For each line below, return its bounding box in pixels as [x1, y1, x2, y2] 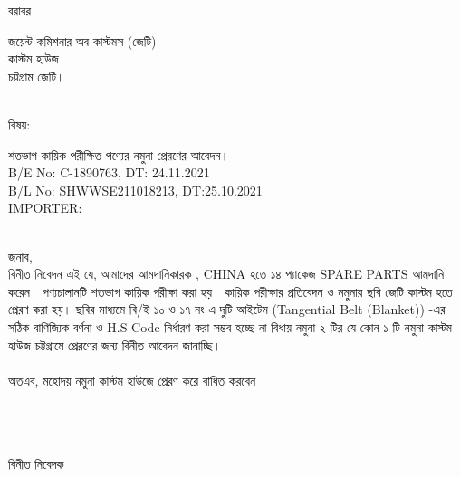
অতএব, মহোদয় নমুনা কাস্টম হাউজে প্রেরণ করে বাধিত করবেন [8, 370, 256, 389]
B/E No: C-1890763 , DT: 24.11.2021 [8, 163, 210, 182]
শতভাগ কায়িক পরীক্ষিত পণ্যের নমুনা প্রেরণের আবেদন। [8, 145, 229, 164]
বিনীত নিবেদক [8, 454, 64, 473]
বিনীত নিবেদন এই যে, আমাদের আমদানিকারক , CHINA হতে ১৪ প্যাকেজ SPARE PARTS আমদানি [8, 264, 445, 283]
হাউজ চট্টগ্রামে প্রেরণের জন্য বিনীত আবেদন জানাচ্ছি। [8, 335, 222, 354]
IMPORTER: [8, 198, 82, 217]
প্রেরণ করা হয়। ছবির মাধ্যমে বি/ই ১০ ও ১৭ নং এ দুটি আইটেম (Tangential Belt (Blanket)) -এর [8, 300, 446, 319]
